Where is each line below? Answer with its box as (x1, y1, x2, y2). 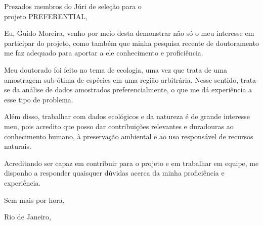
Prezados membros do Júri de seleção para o (4, 1, 142, 11)
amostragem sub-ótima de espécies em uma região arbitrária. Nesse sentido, (4, 74, 239, 85)
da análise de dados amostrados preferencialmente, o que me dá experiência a (12, 84, 252, 95)
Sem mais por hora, (4, 194, 65, 205)
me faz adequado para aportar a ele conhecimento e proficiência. (4, 47, 203, 58)
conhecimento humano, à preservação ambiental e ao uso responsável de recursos (4, 131, 253, 141)
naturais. (4, 141, 31, 151)
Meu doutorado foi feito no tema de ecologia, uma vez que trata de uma (4, 64, 228, 75)
